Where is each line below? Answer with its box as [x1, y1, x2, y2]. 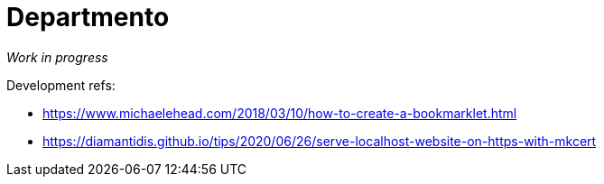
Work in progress [6, 49, 108, 65]
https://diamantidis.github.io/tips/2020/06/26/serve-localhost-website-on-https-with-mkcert [42, 133, 597, 149]
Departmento [6, 2, 170, 32]
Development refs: [6, 77, 116, 93]
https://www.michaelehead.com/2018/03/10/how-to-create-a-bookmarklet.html [42, 105, 517, 121]
